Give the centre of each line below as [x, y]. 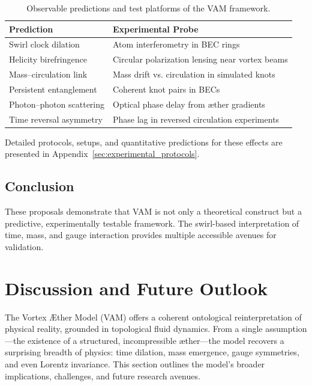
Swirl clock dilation [44, 44]
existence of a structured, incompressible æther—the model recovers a [156, 340]
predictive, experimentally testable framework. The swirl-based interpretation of [152, 223]
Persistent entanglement [53, 89]
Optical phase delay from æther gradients [189, 104]
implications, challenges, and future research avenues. [103, 375]
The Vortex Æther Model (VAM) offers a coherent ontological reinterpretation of [153, 317]
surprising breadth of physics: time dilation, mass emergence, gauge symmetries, [152, 352]
